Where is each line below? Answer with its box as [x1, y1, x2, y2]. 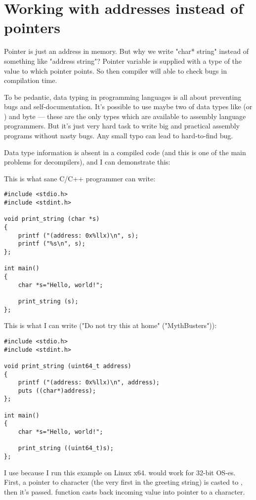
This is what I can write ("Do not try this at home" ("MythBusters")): [4, 320, 217, 331]
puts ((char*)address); [18, 387, 96, 394]
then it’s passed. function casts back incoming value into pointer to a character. [4, 486, 245, 497]
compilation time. [4, 75, 57, 85]
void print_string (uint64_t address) [4, 362, 131, 370]
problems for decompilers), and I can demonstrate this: [4, 157, 171, 167]
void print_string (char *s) [4, 215, 100, 223]
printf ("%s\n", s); [18, 240, 85, 248]
